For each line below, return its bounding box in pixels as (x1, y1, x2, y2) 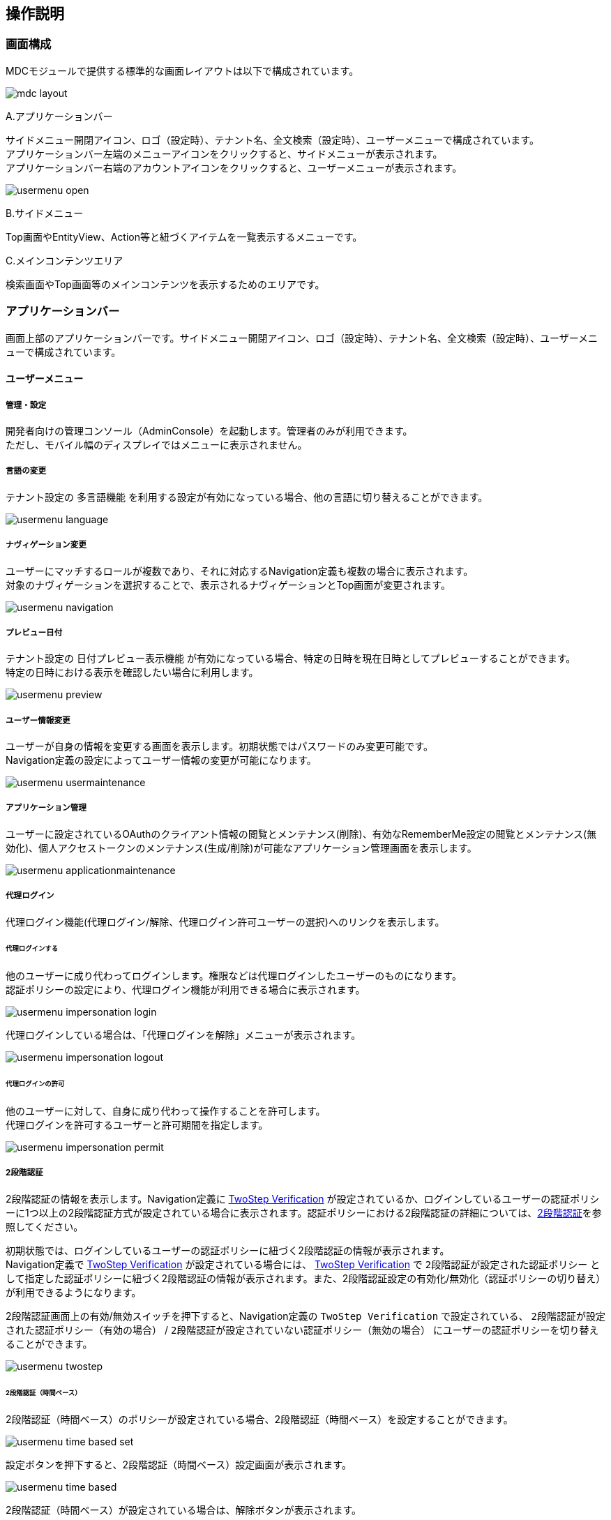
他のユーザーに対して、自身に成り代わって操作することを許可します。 (6, 1105, 326, 1117)
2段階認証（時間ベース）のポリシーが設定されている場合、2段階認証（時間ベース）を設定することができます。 (6, 1413, 513, 1426)
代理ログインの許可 (6, 1080, 65, 1088)
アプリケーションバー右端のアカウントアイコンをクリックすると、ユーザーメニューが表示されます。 (6, 161, 462, 174)
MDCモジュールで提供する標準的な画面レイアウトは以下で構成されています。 (6, 64, 359, 77)
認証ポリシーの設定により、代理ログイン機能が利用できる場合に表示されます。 (6, 984, 365, 996)
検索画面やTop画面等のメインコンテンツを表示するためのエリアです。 (6, 278, 325, 290)
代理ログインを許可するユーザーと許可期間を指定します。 (6, 1119, 269, 1131)
